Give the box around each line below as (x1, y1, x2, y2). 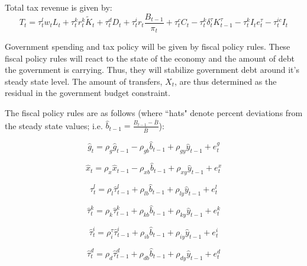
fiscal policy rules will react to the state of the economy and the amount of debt (5, 52, 295, 64)
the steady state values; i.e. (5, 119, 103, 132)
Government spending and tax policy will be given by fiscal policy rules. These (5, 40, 290, 53)
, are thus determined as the (174, 75, 277, 87)
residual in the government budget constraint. (5, 86, 170, 99)
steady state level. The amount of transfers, (5, 75, 163, 87)
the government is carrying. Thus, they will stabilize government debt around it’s (5, 63, 299, 76)
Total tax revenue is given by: (5, 1, 112, 13)
